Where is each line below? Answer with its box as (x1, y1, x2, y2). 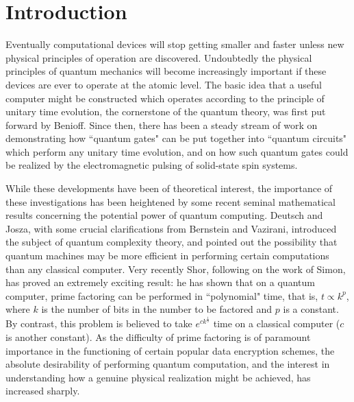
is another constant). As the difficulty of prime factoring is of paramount (5, 329, 311, 344)
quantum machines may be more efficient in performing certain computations (5, 248, 329, 263)
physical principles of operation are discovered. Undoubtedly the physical (5, 50, 312, 64)
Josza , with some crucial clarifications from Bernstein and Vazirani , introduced (5, 221, 337, 235)
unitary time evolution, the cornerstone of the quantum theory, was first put (5, 104, 326, 119)
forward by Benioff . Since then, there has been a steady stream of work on (5, 117, 318, 132)
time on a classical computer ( (213, 316, 340, 331)
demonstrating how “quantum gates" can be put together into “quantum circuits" (5, 131, 347, 145)
